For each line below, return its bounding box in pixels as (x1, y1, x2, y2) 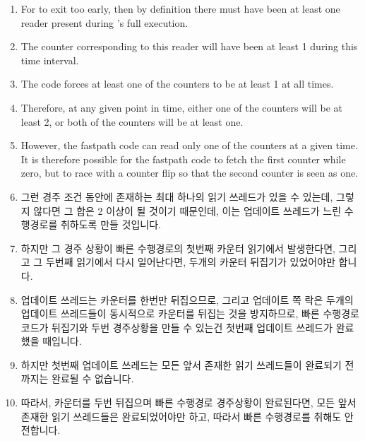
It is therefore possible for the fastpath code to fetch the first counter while (20, 151, 346, 166)
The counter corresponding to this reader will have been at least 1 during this (20, 39, 358, 54)
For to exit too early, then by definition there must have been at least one (20, 1, 340, 16)
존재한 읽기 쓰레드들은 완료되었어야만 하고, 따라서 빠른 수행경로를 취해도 (20, 408, 342, 423)
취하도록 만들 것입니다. (60, 217, 161, 232)
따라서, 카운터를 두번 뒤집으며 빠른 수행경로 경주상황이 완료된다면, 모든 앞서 (20, 395, 357, 410)
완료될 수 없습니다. (52, 371, 134, 386)
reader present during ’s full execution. (20, 15, 189, 30)
